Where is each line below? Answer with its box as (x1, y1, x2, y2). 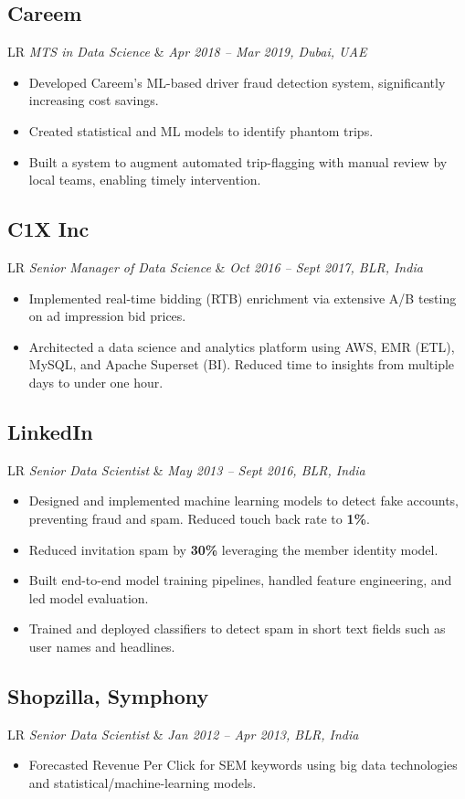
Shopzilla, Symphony (7, 681, 209, 709)
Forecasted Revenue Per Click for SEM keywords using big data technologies (28, 755, 458, 774)
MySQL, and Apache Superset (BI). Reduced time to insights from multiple (28, 355, 455, 374)
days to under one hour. (28, 372, 164, 391)
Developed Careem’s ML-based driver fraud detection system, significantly (28, 72, 446, 91)
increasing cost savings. (28, 91, 159, 110)
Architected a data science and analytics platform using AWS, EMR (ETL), (28, 336, 455, 356)
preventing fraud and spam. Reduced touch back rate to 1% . (28, 508, 370, 527)
